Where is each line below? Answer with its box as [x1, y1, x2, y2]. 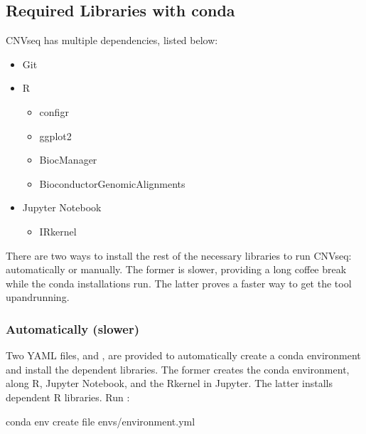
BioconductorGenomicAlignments [39, 176, 185, 191]
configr [39, 104, 69, 119]
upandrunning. [6, 290, 70, 305]
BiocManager [39, 152, 97, 167]
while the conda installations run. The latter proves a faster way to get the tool [6, 275, 352, 290]
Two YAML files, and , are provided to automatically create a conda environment [6, 348, 361, 363]
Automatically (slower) [6, 319, 139, 337]
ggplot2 [39, 128, 72, 143]
